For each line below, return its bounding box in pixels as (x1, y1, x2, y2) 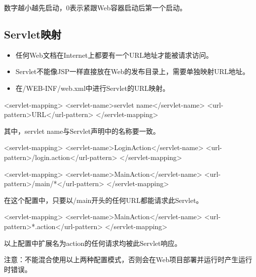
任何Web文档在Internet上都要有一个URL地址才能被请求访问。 (15, 49, 213, 60)
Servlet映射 (4, 26, 62, 41)
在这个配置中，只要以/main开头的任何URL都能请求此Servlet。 (4, 195, 203, 205)
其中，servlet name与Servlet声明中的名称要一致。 (4, 125, 160, 136)
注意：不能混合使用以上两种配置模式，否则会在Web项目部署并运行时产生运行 (4, 254, 253, 265)
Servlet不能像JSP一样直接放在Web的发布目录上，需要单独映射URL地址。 (15, 66, 250, 77)
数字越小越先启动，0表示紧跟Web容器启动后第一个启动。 (4, 2, 187, 12)
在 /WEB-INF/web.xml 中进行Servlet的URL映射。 (15, 82, 170, 93)
